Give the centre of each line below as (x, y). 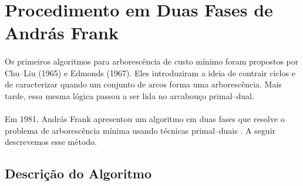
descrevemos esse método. (51, 142)
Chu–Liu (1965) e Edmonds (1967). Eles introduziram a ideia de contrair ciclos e (150, 72)
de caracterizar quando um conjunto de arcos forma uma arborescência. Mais (143, 84)
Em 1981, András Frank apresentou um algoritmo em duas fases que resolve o (145, 119)
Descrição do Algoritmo (78, 173)
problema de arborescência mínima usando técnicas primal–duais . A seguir (140, 130)
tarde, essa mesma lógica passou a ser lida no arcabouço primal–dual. (129, 95)
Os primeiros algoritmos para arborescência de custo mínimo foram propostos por (152, 61)
